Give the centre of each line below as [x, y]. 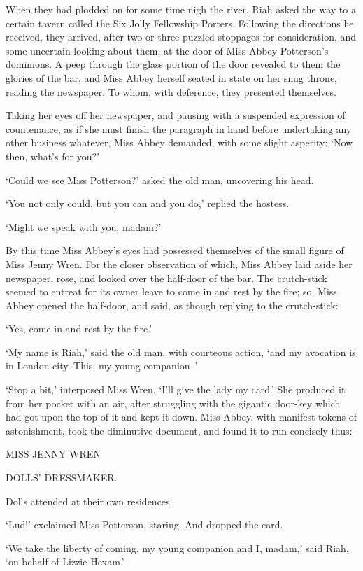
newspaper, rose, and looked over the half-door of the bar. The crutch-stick [166, 277]
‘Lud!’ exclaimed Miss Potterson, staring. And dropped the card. [144, 524]
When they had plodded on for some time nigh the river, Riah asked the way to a [181, 9]
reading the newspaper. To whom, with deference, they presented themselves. [171, 91]
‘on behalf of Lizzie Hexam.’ [65, 562]
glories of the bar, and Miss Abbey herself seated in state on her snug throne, [172, 77]
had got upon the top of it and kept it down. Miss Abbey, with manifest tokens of [181, 417]
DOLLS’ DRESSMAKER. [62, 478]
